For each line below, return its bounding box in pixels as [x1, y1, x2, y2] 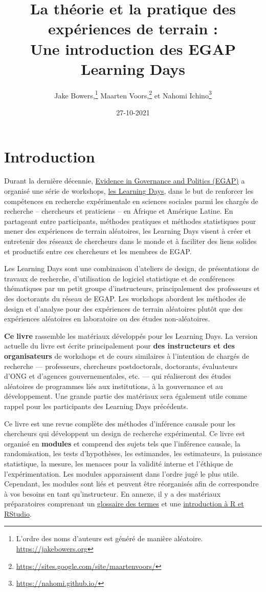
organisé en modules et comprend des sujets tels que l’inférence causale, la [4, 438, 240, 448]
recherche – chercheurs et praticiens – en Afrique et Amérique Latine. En [4, 206, 233, 216]
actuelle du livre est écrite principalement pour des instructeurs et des [4, 340, 235, 351]
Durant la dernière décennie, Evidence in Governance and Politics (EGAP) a [4, 175, 245, 186]
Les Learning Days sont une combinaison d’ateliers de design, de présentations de [4, 263, 259, 274]
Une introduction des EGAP [30, 38, 236, 59]
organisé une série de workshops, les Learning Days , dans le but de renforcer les [4, 186, 254, 196]
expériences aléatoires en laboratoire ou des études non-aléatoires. [4, 313, 210, 324]
